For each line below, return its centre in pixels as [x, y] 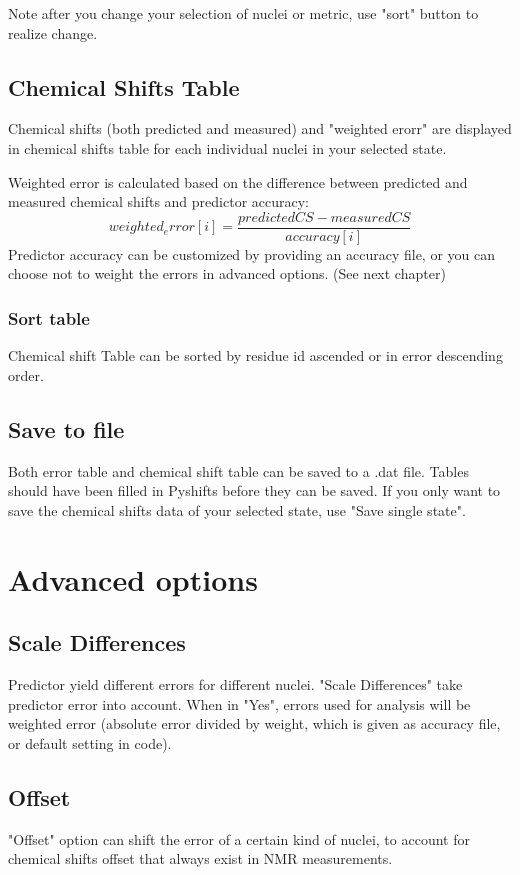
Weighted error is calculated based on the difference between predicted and [238, 181]
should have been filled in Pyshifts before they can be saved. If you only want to [254, 490]
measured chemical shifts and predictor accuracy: [158, 201]
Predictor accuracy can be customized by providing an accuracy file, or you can [252, 253]
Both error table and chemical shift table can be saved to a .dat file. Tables [238, 470]
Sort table [49, 317]
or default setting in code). [90, 742]
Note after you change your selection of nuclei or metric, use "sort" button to [243, 13]
